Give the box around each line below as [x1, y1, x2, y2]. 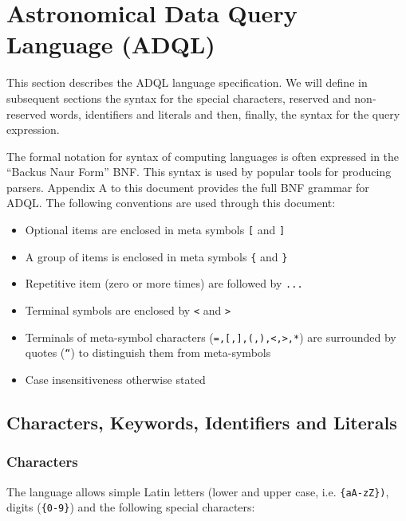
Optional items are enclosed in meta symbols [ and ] [25, 221, 286, 238]
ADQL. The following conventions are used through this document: [6, 194, 336, 211]
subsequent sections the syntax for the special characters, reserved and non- [6, 89, 376, 106]
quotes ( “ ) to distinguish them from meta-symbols [25, 344, 271, 361]
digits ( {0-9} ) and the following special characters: [6, 499, 255, 515]
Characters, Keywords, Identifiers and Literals [6, 409, 397, 434]
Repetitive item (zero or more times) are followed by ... [25, 275, 303, 292]
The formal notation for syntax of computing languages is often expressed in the [6, 147, 400, 164]
